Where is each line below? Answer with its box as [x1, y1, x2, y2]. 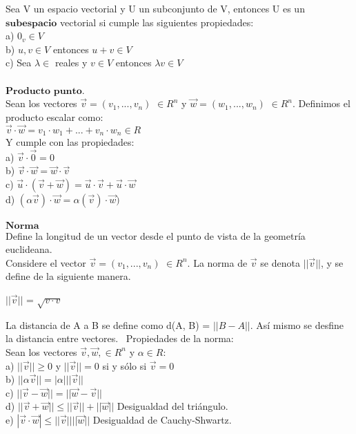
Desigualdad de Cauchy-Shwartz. [92, 412, 232, 426]
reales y [55, 55, 88, 70]
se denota [260, 255, 300, 270]
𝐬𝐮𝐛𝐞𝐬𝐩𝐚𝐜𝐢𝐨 [6, 18, 57, 28]
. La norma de [187, 255, 248, 270]
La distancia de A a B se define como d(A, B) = [6, 317, 210, 332]
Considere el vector [6, 255, 86, 270]
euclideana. [6, 242, 52, 256]
